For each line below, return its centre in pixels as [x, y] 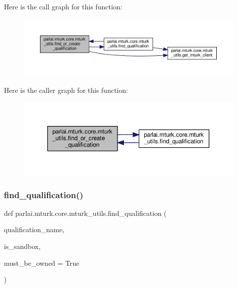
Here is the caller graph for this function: [66, 90]
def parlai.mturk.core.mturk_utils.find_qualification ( [85, 213]
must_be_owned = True [42, 263]
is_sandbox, [22, 246]
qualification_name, [34, 229]
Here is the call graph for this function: [63, 6]
